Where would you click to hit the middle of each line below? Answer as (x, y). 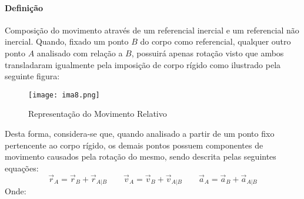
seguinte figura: (32, 76)
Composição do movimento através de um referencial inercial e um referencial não (152, 30)
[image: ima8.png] (64, 95)
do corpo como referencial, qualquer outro (216, 41)
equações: (22, 168)
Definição (24, 7)
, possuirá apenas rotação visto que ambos (208, 53)
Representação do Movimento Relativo (98, 114)
